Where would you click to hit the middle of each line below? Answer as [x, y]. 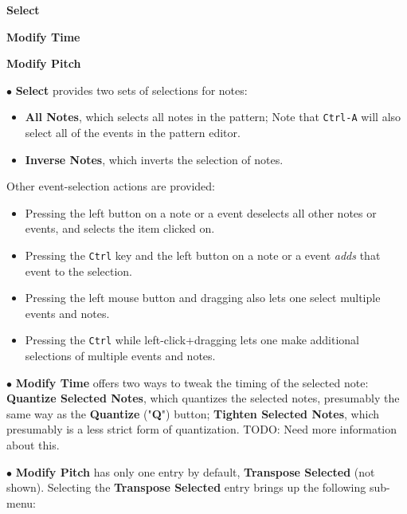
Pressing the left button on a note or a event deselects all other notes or [201, 212]
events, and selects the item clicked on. [120, 228]
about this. [33, 445]
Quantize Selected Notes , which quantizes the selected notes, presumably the [203, 398]
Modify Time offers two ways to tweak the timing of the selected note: [192, 382]
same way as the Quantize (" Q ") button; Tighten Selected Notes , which [193, 413]
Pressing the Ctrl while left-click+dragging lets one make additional [192, 340]
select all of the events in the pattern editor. [133, 133]
